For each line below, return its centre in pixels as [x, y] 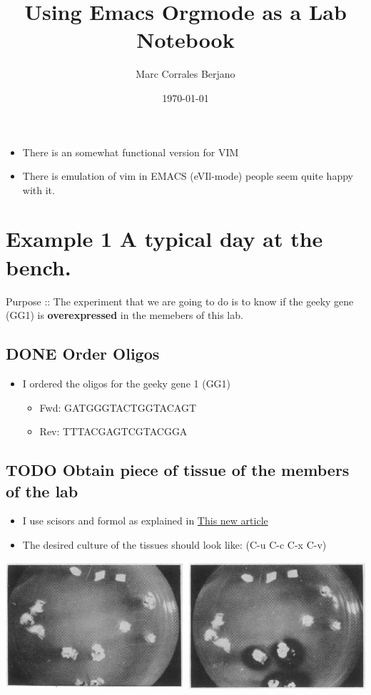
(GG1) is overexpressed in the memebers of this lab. [124, 315]
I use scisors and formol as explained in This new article [145, 521]
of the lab [42, 491]
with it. [39, 189]
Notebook [185, 40]
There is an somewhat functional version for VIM [131, 152]
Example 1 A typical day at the [164, 239]
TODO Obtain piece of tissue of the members [178, 470]
